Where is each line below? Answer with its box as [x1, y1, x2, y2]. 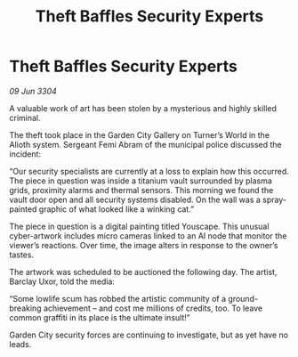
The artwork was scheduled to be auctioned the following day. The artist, [9, 266, 278, 277]
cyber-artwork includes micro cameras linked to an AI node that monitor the [9, 230, 287, 241]
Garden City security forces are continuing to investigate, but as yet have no [9, 329, 289, 340]
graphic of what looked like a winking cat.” [38, 203, 195, 215]
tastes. [9, 249, 34, 260]
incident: [9, 149, 42, 159]
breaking [9, 303, 42, 313]
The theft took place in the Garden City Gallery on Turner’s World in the [9, 129, 270, 140]
